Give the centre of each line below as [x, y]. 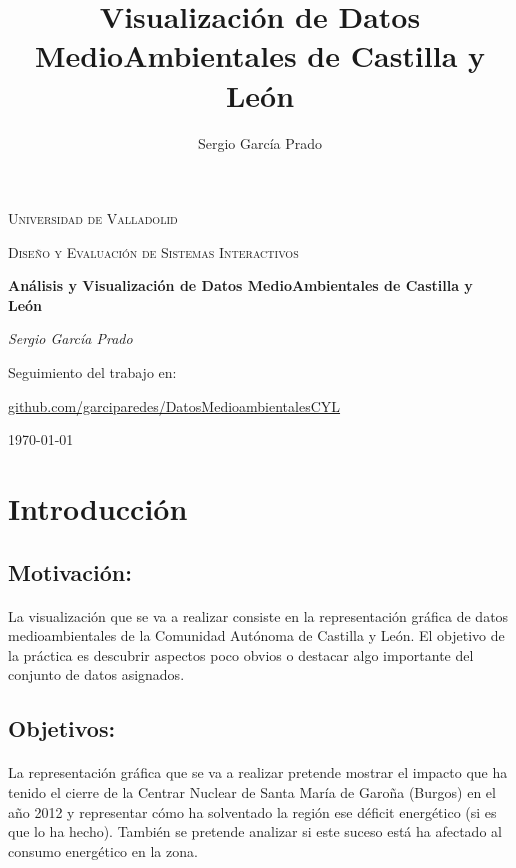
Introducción [98, 508]
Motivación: [70, 571]
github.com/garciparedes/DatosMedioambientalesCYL [174, 405]
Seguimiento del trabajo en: [92, 372]
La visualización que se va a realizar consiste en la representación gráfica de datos [258, 615]
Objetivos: [62, 728]
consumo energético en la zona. [103, 850]
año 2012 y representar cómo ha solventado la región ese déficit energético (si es [252, 811]
